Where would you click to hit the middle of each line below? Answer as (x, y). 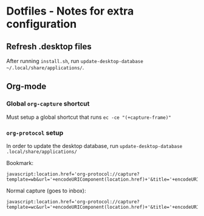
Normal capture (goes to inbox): (46, 191)
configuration (42, 24)
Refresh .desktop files (49, 46)
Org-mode (26, 86)
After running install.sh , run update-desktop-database (75, 61)
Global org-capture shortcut (48, 104)
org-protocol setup (35, 133)
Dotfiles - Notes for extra (70, 11)
